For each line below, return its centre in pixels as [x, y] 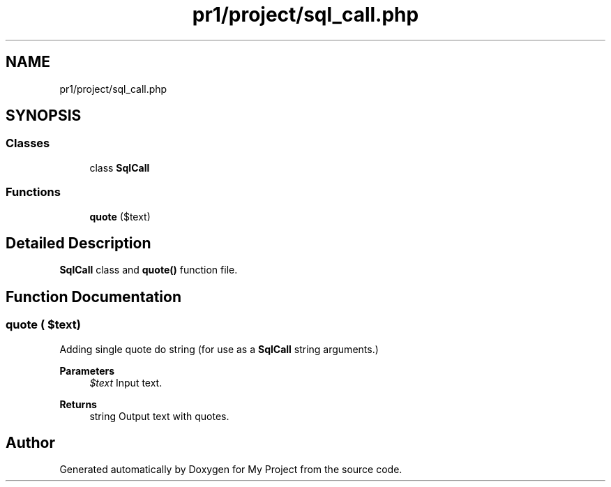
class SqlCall [120, 167]
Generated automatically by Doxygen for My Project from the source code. [231, 470]
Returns [78, 404]
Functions [33, 192]
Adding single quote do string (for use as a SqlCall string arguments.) [219, 349]
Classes [28, 143]
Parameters [87, 370]
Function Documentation [93, 297]
